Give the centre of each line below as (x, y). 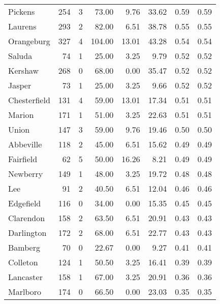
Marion (21, 115)
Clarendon (27, 218)
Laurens (22, 26)
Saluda (20, 56)
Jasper (20, 85)
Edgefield (25, 203)
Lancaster (25, 277)
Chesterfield (29, 100)
